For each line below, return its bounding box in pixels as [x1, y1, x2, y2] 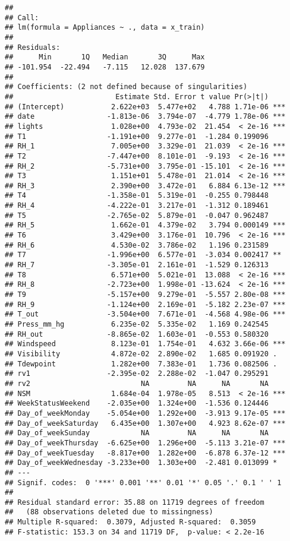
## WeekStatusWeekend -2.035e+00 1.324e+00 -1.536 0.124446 [5, 399, 269, 408]
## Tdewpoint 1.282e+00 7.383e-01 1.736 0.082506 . [5, 359, 278, 368]
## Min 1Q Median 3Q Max [5, 53, 205, 62]
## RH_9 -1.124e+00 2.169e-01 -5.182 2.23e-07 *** [5, 300, 286, 309]
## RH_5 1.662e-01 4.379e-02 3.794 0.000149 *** [5, 221, 286, 230]
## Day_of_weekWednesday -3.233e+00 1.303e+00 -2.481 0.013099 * [5, 458, 278, 467]
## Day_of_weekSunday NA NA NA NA [5, 429, 269, 438]
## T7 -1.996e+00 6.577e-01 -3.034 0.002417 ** [5, 251, 282, 260]
